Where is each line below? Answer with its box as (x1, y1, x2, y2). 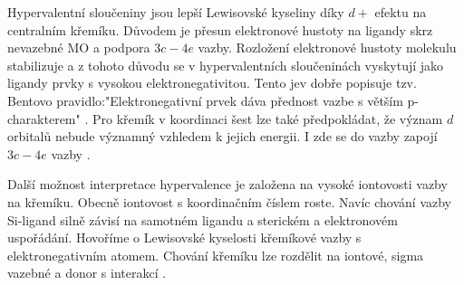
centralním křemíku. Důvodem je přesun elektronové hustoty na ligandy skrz (7, 20, 433, 39)
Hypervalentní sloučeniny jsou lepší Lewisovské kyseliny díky (7, 3, 344, 21)
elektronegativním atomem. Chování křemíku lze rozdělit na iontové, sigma (7, 245, 424, 264)
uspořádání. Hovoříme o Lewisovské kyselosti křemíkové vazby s (7, 228, 362, 247)
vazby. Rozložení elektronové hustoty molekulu (198, 38, 457, 57)
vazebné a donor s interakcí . (7, 263, 167, 282)
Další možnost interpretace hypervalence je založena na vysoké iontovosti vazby (7, 175, 448, 194)
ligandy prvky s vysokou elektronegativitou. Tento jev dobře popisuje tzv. (7, 73, 417, 92)
